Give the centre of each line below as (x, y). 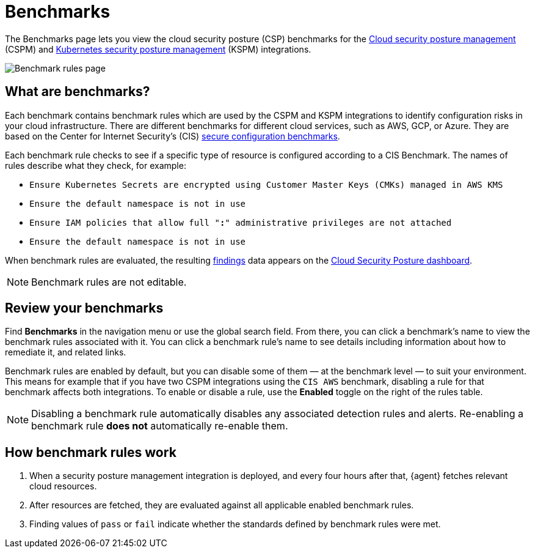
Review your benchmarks (84, 308)
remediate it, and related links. (66, 352)
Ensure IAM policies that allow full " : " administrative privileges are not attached (241, 222)
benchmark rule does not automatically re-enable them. (160, 426)
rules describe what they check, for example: (96, 165)
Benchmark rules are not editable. (109, 282)
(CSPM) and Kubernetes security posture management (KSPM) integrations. (158, 49)
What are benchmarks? (78, 92)
